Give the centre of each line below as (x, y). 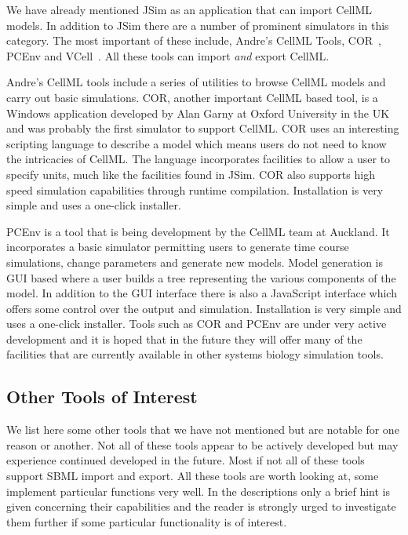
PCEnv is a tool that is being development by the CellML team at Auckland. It (198, 231)
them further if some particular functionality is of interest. (147, 521)
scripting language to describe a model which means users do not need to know (197, 143)
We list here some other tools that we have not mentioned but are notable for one (203, 429)
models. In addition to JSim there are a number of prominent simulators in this (198, 25)
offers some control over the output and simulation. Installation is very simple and (204, 308)
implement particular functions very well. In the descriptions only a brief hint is (198, 491)
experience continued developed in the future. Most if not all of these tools (186, 460)
